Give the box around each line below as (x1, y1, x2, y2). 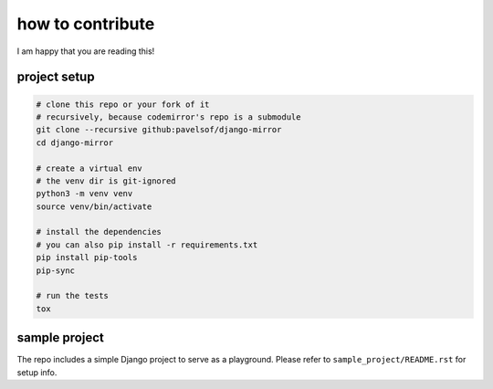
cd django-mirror (36, 137, 114, 148)
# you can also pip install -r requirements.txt (36, 239, 258, 250)
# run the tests (36, 290, 110, 301)
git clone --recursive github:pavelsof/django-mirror (36, 124, 282, 135)
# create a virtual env (36, 163, 143, 173)
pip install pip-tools (36, 252, 138, 263)
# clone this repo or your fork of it (36, 99, 210, 110)
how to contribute (16, 14, 155, 34)
